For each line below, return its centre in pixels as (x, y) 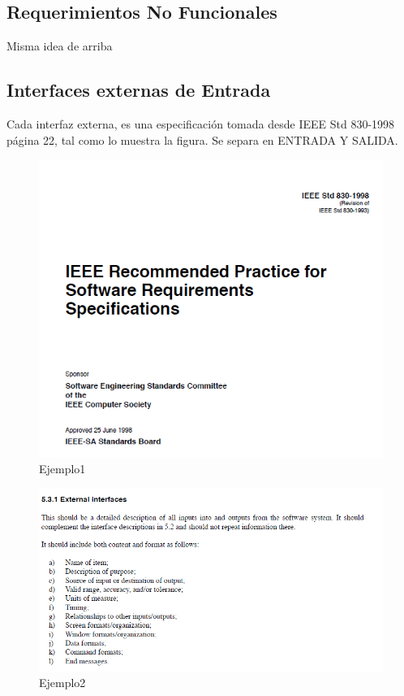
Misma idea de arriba (60, 46)
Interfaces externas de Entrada (139, 90)
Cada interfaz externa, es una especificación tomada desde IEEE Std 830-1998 (201, 124)
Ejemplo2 (62, 683)
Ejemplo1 (62, 469)
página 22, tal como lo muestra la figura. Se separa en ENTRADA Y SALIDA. (202, 139)
